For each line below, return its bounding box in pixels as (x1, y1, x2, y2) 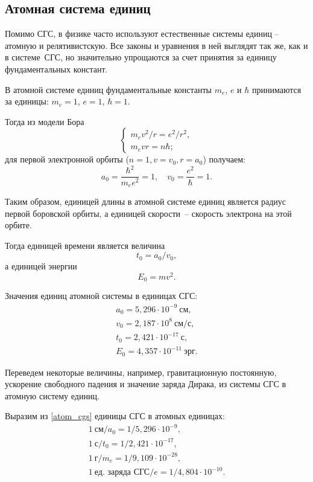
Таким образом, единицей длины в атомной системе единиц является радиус (5, 194, 286, 207)
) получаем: (203, 153, 246, 165)
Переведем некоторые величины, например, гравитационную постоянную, (5, 365, 277, 378)
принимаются (251, 83, 302, 95)
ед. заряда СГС (94, 468, 150, 477)
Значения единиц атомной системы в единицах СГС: (5, 289, 198, 302)
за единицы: (5, 95, 49, 108)
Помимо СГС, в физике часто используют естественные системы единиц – (5, 27, 279, 40)
